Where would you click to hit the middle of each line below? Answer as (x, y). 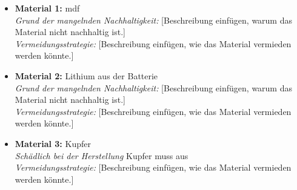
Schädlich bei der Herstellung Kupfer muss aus (102, 155)
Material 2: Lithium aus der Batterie (86, 75)
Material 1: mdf (47, 8)
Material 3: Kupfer (53, 143)
